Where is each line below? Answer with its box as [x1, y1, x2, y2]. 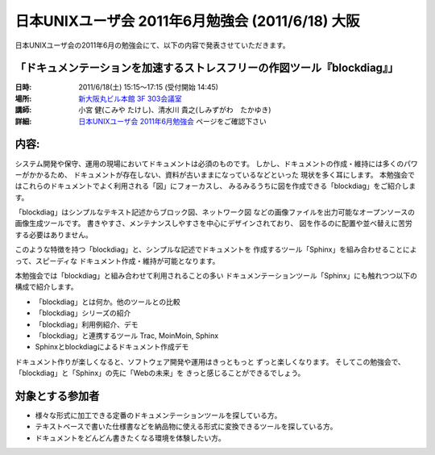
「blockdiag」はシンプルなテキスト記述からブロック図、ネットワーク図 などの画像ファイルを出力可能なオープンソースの [14, 207, 415, 217]
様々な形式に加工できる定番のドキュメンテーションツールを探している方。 [35, 411, 282, 420]
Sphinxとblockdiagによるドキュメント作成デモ [35, 342, 189, 352]
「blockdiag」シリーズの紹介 [35, 308, 131, 318]
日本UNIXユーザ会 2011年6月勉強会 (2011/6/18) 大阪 [14, 12, 360, 30]
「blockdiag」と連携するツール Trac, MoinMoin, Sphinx [35, 331, 219, 340]
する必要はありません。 [14, 230, 93, 240]
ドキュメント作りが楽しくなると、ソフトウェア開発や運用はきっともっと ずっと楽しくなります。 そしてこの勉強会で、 [14, 357, 406, 366]
